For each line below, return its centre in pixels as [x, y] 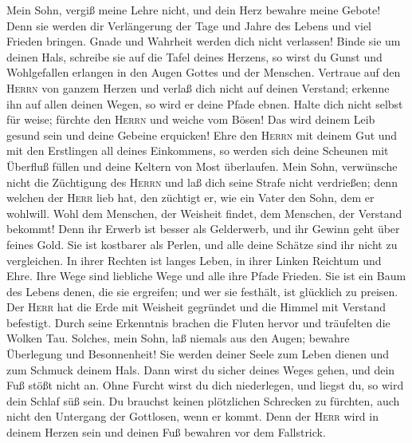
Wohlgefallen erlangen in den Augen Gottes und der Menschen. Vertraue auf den [204, 72]
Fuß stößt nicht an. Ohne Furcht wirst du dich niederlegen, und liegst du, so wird [205, 385]
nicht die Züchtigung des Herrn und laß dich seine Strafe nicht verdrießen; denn [202, 182]
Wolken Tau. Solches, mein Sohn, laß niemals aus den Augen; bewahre [178, 338]
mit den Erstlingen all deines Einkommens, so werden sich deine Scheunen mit [198, 150]
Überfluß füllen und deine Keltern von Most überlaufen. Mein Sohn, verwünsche [202, 166]
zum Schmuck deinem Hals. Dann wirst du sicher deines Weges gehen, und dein [201, 369]
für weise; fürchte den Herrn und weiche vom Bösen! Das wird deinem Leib [191, 119]
